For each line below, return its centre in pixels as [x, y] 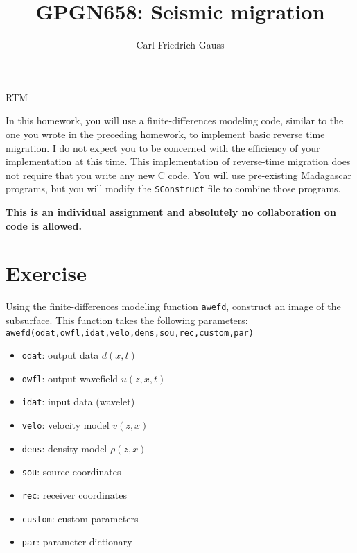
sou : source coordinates [71, 471]
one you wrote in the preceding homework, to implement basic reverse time [165, 134]
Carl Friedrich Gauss [180, 45]
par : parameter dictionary [77, 542]
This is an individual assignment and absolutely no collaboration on [171, 211]
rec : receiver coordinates [74, 495]
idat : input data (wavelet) [78, 401]
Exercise [46, 273]
